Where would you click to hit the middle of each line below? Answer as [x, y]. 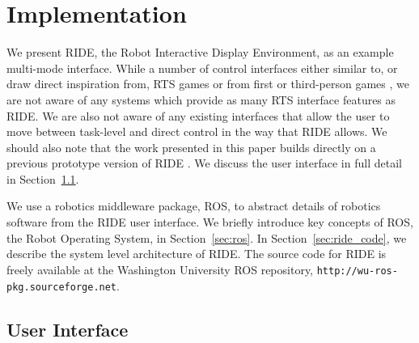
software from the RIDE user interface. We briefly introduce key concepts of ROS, [210, 222]
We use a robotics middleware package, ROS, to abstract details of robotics [194, 206]
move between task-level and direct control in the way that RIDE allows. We [197, 131]
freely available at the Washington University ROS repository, [160, 269]
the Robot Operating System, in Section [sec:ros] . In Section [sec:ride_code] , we [207, 237]
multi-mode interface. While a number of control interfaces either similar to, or [202, 68]
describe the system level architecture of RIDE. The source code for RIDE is [197, 254]
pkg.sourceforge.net [62, 287]
